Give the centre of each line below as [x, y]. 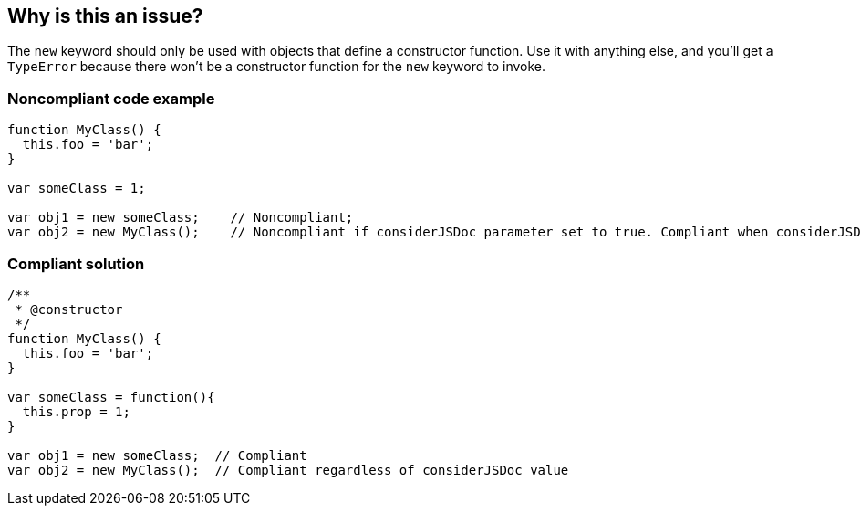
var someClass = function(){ [111, 397]
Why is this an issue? [105, 16]
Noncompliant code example [111, 98]
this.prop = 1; [76, 411]
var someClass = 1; [77, 188]
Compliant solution [76, 263]
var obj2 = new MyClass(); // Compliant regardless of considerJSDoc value [288, 470]
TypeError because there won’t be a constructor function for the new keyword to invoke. [277, 67]
